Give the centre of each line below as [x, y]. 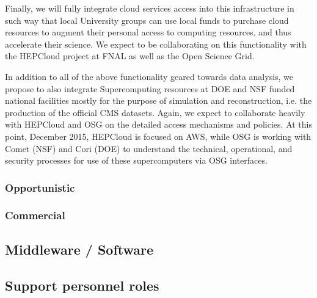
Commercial [35, 215]
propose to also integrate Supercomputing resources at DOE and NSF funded [150, 88]
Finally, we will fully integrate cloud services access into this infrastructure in [150, 8]
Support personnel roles [82, 285]
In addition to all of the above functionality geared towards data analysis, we [149, 76]
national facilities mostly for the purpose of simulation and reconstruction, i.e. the [158, 100]
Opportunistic [40, 187]
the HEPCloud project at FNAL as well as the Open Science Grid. [130, 56]
